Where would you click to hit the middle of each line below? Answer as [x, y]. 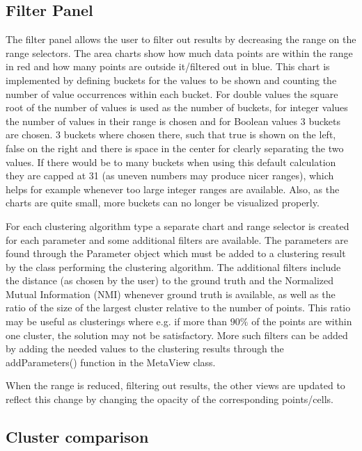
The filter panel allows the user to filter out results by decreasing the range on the [181, 39]
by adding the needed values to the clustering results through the [145, 348]
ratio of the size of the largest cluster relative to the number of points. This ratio [178, 307]
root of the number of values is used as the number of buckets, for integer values [177, 107]
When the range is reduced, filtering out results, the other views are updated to [175, 385]
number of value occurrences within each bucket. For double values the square [172, 93]
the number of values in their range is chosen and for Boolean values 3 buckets [173, 121]
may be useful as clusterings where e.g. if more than [117, 321]
